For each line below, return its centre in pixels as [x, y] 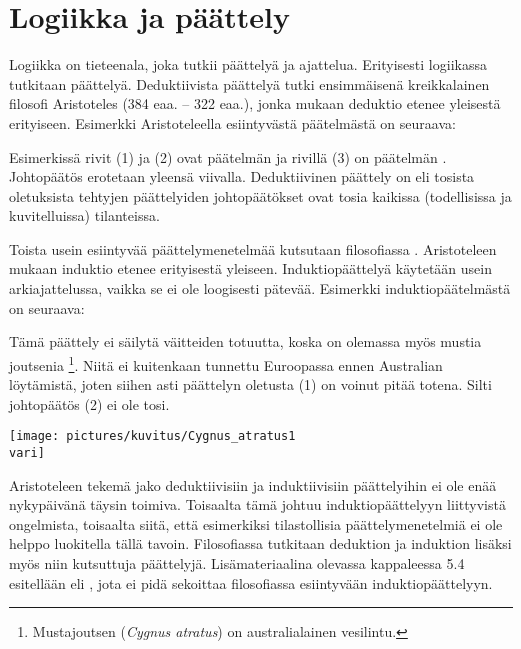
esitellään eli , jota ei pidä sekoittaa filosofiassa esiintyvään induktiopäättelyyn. [251, 582]
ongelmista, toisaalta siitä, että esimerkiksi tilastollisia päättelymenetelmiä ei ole [256, 523]
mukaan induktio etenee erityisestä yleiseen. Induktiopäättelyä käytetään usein [250, 268]
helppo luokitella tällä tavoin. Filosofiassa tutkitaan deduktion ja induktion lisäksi [260, 543]
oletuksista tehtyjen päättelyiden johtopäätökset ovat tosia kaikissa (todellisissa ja [260, 195]
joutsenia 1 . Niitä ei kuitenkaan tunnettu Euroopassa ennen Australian [226, 363]
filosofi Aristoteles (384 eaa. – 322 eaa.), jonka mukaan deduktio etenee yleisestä [255, 103]
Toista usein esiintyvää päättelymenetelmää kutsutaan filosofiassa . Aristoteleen [253, 248]
